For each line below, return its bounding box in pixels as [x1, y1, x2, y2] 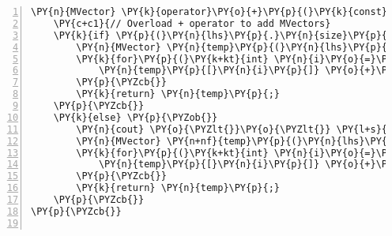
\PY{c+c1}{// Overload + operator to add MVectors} [53, 17, 331, 29]
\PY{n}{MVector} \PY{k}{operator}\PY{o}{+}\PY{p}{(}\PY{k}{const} [31, 6, 388, 17]
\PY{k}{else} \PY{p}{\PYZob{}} [53, 111, 218, 123]
